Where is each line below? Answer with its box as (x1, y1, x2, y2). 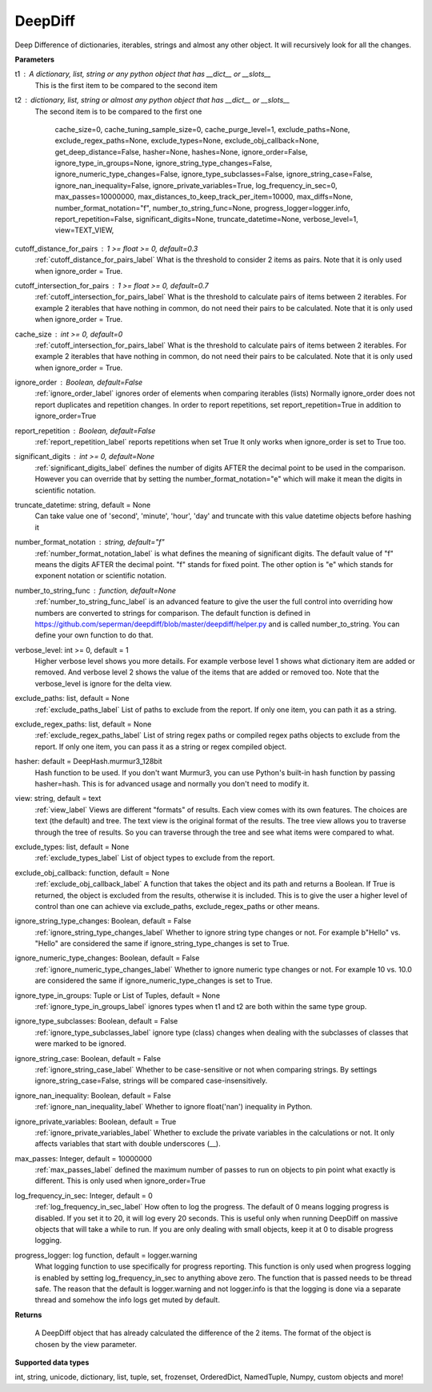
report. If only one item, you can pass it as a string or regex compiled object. (34, 742, 287, 751)
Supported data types (14, 1358, 90, 1367)
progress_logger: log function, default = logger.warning (14, 1250, 198, 1260)
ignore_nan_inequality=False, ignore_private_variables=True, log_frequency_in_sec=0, (54, 180, 338, 190)
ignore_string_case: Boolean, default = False (14, 1053, 162, 1063)
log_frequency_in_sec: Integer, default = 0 (14, 1190, 154, 1201)
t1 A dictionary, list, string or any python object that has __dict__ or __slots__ (14, 69, 271, 79)
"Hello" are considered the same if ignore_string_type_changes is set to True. (34, 939, 290, 948)
